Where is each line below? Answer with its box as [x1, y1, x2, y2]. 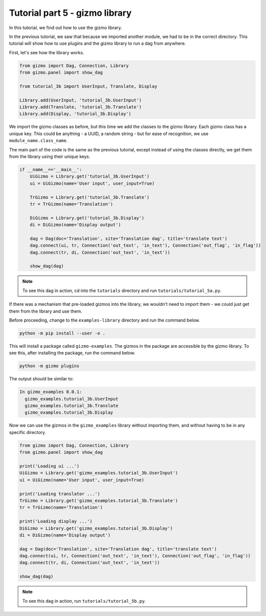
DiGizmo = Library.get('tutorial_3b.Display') [30, 215, 145, 220]
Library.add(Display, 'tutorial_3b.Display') [19, 111, 132, 117]
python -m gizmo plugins [19, 363, 80, 369]
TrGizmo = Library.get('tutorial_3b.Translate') [30, 194, 150, 200]
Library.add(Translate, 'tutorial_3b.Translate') [19, 104, 142, 110]
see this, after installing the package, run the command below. [9, 350, 135, 356]
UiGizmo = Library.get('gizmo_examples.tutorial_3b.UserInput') [19, 470, 178, 476]
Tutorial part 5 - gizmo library [9, 7, 132, 18]
